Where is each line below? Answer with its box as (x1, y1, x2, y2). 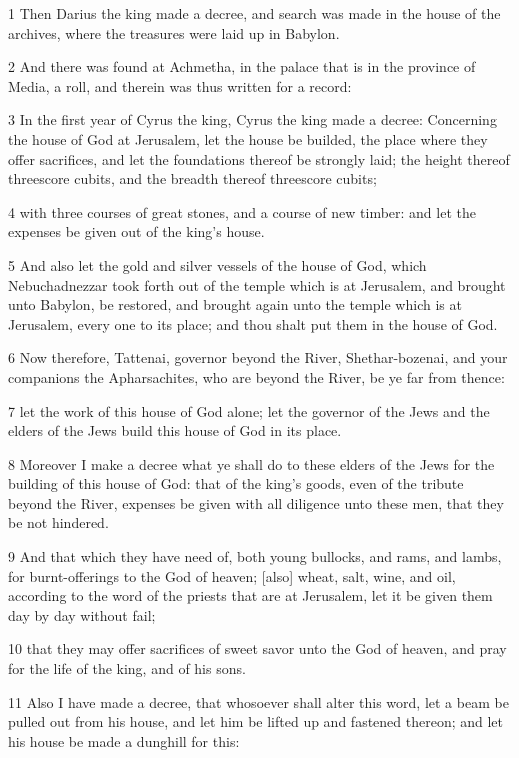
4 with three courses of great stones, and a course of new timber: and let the (8, 201, 476, 222)
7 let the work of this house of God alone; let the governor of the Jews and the (8, 400, 490, 421)
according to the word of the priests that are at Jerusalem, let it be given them (8, 585, 493, 606)
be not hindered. (8, 512, 109, 533)
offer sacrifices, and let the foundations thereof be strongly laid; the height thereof (8, 148, 510, 169)
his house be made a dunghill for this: (8, 730, 240, 751)
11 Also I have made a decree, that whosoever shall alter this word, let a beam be (8, 691, 509, 712)
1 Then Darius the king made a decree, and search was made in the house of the (8, 3, 501, 23)
